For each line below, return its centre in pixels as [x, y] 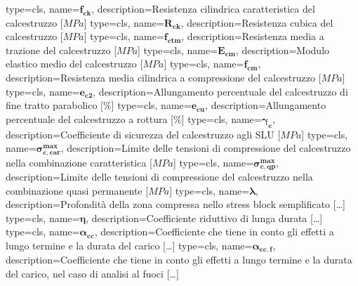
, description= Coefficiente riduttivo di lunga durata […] [204, 217]
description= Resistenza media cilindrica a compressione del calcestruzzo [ [164, 77]
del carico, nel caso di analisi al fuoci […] [92, 274]
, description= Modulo [283, 50]
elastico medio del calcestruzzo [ [74, 64]
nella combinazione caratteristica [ [79, 162]
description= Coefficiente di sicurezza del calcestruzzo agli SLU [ [143, 134]
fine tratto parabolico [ [54, 105]
